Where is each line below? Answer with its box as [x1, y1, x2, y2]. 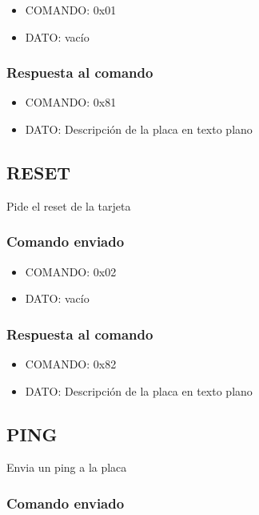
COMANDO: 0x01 [25, 2, 117, 18]
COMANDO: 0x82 [25, 356, 117, 372]
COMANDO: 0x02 [25, 263, 117, 280]
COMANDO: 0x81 [25, 94, 117, 111]
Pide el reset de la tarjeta [6, 197, 131, 214]
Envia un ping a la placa [6, 459, 127, 476]
